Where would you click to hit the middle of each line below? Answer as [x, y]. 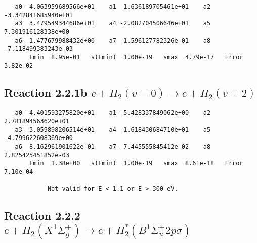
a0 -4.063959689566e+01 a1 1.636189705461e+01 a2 [113, 7]
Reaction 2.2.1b [46, 92]
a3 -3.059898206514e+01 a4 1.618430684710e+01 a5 [113, 130]
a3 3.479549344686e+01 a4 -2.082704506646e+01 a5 [113, 24]
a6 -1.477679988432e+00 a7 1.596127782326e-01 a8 [113, 40]
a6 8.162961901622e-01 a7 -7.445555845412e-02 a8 [113, 147]
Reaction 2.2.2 [42, 215]
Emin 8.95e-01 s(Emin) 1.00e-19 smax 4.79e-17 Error [136, 57]
